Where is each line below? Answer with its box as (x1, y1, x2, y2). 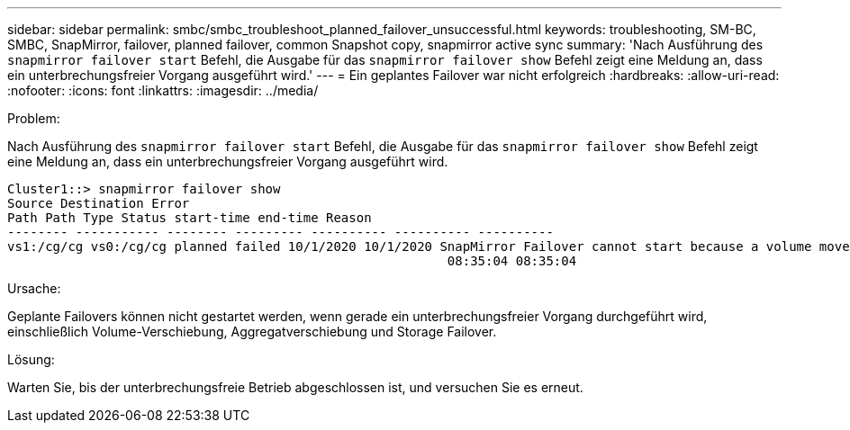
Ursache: (7, 281, 61, 296)
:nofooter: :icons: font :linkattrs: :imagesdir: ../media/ (7, 83, 319, 98)
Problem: (7, 111, 60, 126)
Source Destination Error (7, 196, 190, 211)
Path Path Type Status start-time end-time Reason (7, 211, 372, 225)
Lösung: (7, 352, 55, 367)
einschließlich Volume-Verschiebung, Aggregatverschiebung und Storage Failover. (7, 324, 497, 339)
